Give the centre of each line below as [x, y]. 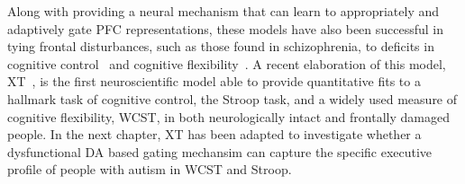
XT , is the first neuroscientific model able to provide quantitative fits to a [214, 81]
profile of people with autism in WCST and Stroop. [150, 169]
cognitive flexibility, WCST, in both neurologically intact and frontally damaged [228, 116]
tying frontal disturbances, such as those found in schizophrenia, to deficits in [221, 46]
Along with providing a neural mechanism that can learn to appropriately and [223, 11]
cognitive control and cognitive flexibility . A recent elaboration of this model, [227, 63]
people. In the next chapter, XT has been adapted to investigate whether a [214, 134]
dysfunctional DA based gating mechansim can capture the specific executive [220, 151]
